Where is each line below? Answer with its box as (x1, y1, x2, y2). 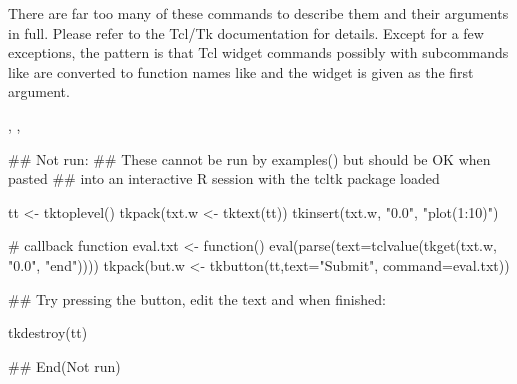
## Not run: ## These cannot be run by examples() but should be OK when (8, 148, 491, 169)
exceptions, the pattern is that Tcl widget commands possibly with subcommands (8, 42, 509, 63)
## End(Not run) (8, 355, 121, 376)
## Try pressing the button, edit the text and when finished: (8, 288, 386, 309)
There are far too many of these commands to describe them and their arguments (8, 3, 509, 23)
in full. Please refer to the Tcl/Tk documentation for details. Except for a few (8, 22, 484, 43)
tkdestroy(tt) (8, 322, 88, 343)
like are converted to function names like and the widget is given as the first (8, 61, 474, 82)
